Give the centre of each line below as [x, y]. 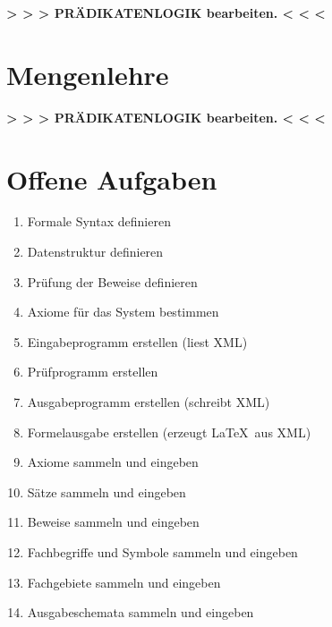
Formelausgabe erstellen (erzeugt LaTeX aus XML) [169, 432]
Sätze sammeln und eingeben [106, 491]
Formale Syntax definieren [99, 221]
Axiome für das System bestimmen [123, 312]
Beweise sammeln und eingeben [113, 522]
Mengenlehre [88, 74]
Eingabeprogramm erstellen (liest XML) [137, 341]
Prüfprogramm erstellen [93, 372]
